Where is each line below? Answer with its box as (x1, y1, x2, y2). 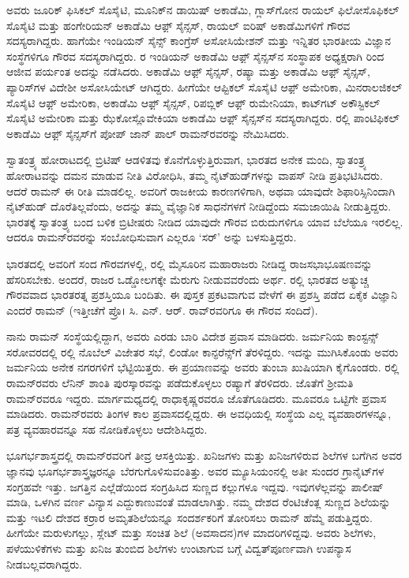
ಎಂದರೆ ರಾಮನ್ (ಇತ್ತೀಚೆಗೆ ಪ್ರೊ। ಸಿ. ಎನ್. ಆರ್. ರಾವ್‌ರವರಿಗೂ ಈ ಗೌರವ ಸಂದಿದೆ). (6, 301, 318, 318)
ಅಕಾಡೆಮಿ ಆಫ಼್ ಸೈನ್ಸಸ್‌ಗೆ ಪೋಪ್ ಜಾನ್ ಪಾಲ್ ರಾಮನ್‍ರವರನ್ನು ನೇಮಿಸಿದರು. (6, 125, 290, 141)
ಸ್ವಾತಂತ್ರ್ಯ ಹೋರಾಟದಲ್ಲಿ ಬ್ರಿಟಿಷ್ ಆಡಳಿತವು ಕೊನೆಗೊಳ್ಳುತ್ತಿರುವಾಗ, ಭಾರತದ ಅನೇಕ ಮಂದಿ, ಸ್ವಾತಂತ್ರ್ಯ (6, 151, 367, 168)
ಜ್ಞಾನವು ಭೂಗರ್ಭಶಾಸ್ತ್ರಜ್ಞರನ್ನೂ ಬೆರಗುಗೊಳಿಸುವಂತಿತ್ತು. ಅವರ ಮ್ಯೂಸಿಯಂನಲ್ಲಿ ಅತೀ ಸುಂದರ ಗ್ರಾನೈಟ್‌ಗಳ (6, 463, 385, 479)
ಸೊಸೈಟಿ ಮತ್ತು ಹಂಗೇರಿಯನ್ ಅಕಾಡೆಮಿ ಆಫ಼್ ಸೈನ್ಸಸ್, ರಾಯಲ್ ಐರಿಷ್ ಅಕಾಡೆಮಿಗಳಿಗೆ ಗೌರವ (6, 17, 351, 33)
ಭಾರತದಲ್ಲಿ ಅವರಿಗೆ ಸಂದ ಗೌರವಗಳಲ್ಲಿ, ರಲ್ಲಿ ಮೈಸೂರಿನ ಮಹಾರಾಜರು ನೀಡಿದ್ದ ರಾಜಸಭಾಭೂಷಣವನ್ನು (6, 255, 373, 271)
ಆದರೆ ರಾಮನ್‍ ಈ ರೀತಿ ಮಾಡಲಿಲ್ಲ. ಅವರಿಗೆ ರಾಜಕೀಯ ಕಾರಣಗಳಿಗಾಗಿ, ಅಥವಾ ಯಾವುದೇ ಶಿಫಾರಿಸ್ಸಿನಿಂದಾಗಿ (6, 182, 396, 199)
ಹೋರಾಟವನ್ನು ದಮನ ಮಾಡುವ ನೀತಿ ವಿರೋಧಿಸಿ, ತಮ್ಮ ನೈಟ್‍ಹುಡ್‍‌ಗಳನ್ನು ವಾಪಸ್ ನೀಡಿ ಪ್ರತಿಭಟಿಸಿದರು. (6, 166, 383, 183)
